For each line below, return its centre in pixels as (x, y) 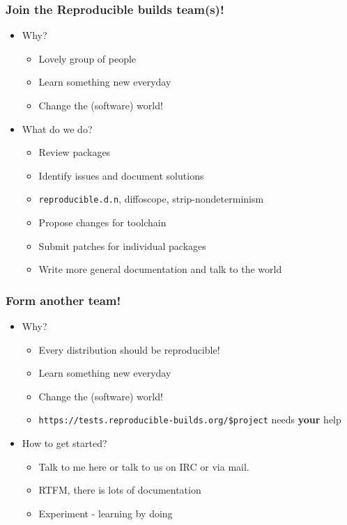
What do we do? (57, 128)
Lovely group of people (87, 58)
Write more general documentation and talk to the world (160, 269)
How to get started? (64, 443)
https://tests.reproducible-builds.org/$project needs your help (190, 420)
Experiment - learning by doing (106, 513)
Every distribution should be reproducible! (129, 349)
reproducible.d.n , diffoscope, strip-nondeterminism (151, 199)
